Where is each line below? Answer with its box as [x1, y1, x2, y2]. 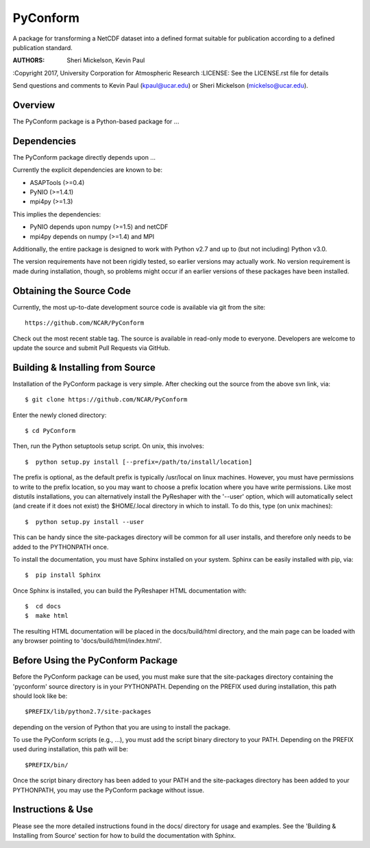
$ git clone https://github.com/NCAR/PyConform [25, 396, 188, 403]
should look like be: [12, 692, 68, 700]
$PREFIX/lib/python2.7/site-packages [25, 708, 152, 716]
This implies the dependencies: [12, 210, 101, 219]
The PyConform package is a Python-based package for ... [12, 117, 180, 126]
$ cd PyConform [25, 427, 76, 434]
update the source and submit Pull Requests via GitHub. [12, 343, 171, 352]
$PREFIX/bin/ [25, 761, 69, 769]
